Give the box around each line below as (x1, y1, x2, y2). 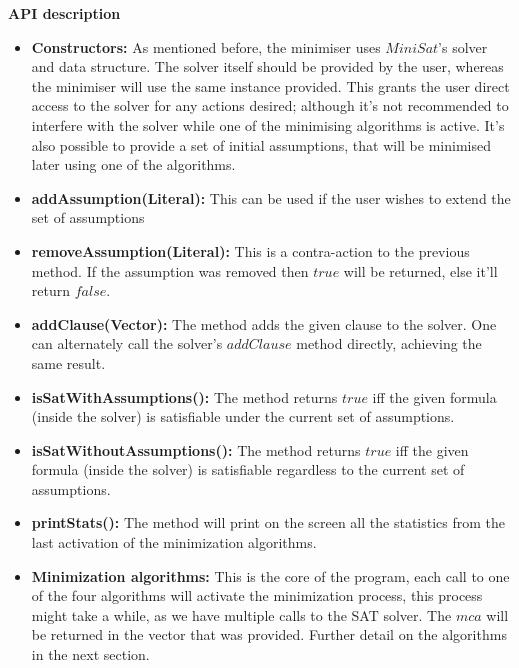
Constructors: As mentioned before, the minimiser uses (31, 36, 381, 57)
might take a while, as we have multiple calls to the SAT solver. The (31, 604, 452, 625)
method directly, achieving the (296, 333, 482, 354)
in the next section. (31, 644, 150, 665)
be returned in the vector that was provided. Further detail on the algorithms (31, 624, 507, 645)
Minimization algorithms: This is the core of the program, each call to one (31, 565, 510, 586)
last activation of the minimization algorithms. (31, 532, 317, 553)
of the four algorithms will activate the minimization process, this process (31, 585, 483, 606)
